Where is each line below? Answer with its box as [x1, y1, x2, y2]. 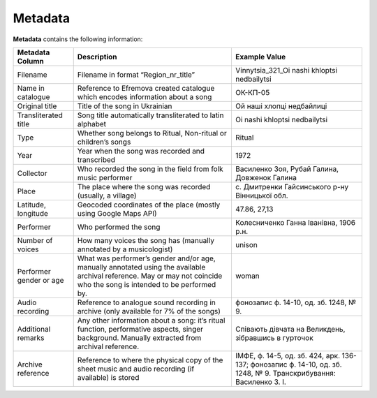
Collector [17, 168, 47, 178]
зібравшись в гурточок [235, 332, 313, 342]
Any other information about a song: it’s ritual [77, 315, 226, 325]
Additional [17, 324, 51, 334]
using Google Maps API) [77, 208, 157, 218]
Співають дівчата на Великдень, [235, 324, 346, 334]
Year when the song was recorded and [77, 146, 205, 156]
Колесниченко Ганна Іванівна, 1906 [235, 217, 356, 227]
